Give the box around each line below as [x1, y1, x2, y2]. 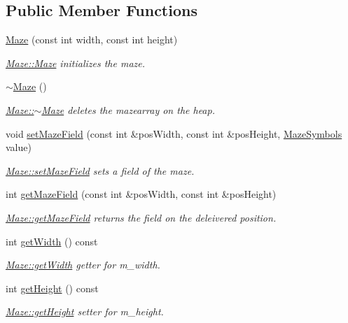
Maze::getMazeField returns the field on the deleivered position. [6, 210, 277, 224]
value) [6, 140, 32, 155]
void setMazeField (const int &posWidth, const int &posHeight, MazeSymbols [6, 126, 342, 141]
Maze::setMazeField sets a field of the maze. [6, 163, 195, 178]
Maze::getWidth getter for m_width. [6, 257, 160, 272]
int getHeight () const [6, 280, 99, 295]
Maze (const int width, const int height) [6, 32, 178, 47]
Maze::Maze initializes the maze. [6, 55, 146, 70]
